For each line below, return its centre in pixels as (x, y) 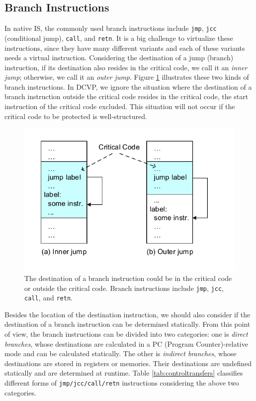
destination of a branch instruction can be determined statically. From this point (128, 324)
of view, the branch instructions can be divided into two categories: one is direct (126, 334)
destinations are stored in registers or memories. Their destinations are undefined (128, 363)
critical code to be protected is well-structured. (76, 116)
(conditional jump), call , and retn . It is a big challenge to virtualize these (119, 38)
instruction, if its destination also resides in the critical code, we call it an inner (126, 67)
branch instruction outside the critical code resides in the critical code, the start (127, 96)
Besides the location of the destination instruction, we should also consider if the (128, 314)
